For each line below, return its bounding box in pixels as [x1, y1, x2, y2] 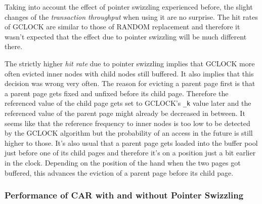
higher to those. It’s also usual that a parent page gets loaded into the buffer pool [5, 137, 258, 148]
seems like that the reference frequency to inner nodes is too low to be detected [5, 117, 250, 128]
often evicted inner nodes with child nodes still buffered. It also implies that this [5, 68, 254, 78]
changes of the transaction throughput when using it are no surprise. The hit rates [5, 11, 258, 22]
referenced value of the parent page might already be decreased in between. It [5, 108, 245, 118]
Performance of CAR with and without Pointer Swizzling [5, 189, 244, 201]
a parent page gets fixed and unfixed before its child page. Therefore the [5, 88, 229, 98]
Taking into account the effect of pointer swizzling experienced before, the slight [5, 2, 253, 12]
